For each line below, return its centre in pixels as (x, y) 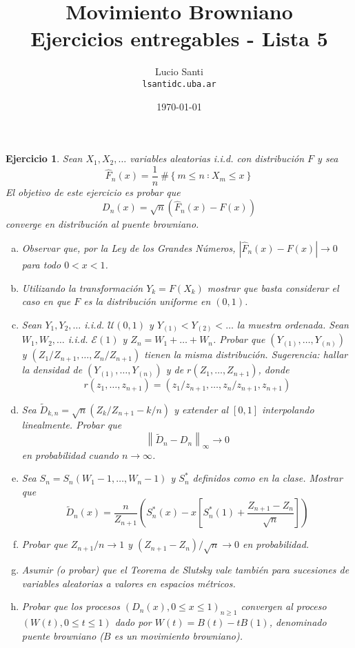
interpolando (288, 409)
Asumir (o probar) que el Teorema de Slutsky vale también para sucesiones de (185, 570)
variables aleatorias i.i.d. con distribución (217, 158)
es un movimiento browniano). (178, 635)
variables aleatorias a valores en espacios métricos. (129, 583)
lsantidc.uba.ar (179, 84)
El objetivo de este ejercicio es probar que (93, 192)
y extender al (201, 409)
